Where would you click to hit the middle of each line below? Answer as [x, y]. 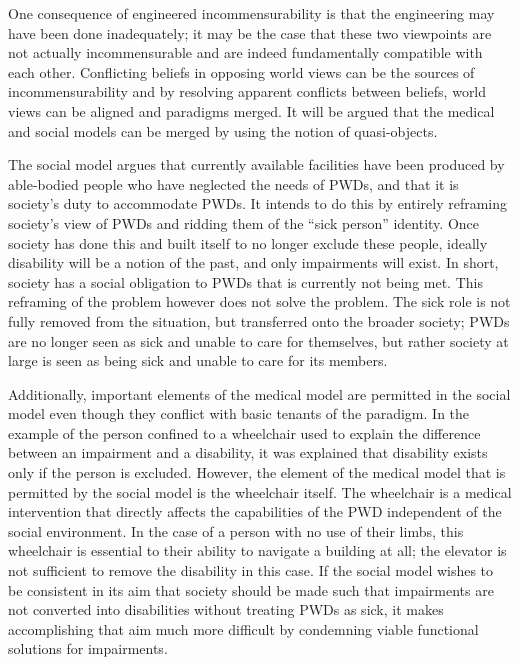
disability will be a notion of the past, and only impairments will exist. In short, [253, 262]
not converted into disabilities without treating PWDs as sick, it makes [226, 609]
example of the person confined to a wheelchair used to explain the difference [244, 432]
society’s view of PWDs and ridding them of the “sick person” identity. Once [244, 222]
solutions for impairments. [88, 648]
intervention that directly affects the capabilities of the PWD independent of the [255, 511]
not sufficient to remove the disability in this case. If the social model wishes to [251, 570]
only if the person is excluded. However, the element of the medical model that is [257, 472]
